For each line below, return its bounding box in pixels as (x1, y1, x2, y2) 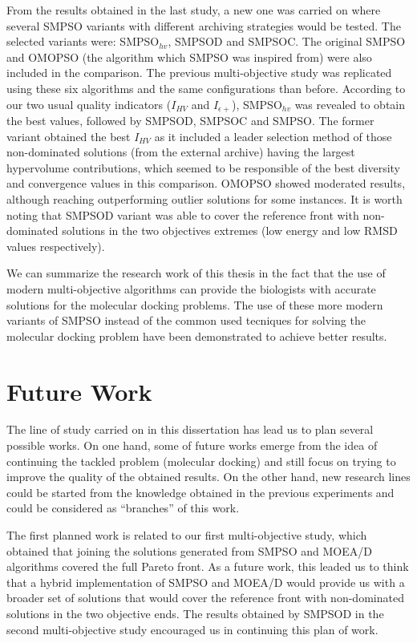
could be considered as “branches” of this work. (6, 499, 240, 516)
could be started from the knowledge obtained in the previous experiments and (6, 483, 395, 500)
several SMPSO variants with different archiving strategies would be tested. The (6, 17, 401, 34)
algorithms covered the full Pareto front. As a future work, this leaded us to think (6, 558, 409, 575)
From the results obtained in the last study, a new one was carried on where (6, 2, 381, 18)
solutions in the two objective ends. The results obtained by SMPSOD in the (6, 605, 384, 621)
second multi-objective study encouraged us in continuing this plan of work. (6, 621, 379, 637)
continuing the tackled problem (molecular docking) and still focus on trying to (6, 452, 396, 469)
